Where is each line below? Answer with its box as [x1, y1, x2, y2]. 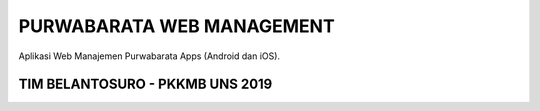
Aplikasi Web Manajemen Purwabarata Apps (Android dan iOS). [18, 50, 280, 62]
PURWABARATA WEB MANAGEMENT [18, 15, 335, 37]
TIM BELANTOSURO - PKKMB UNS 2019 [18, 76, 273, 93]
